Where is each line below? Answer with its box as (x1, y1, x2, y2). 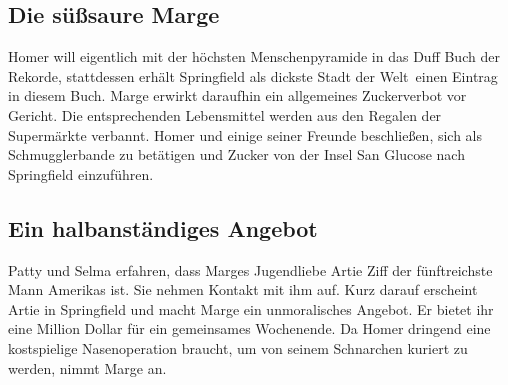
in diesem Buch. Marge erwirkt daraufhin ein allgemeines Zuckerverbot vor (8, 85, 467, 106)
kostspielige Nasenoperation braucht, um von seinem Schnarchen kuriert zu (8, 337, 468, 358)
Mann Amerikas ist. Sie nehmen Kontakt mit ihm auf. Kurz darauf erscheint (8, 279, 478, 300)
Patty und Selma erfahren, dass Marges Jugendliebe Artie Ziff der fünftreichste (8, 259, 493, 280)
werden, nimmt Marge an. (8, 357, 167, 378)
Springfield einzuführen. (8, 163, 154, 184)
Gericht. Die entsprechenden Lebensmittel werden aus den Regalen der (8, 104, 442, 125)
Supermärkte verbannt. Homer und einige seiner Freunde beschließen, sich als (8, 124, 483, 145)
